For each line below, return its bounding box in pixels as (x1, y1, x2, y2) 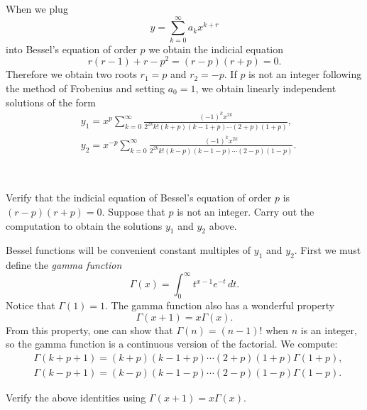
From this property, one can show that (6, 322, 173, 337)
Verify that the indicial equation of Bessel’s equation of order (6, 190, 272, 205)
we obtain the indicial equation (148, 41, 284, 56)
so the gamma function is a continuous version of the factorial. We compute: (6, 336, 338, 351)
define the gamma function (6, 257, 122, 272)
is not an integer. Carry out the (177, 204, 314, 219)
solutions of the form (6, 94, 96, 109)
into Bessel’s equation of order (6, 41, 137, 56)
